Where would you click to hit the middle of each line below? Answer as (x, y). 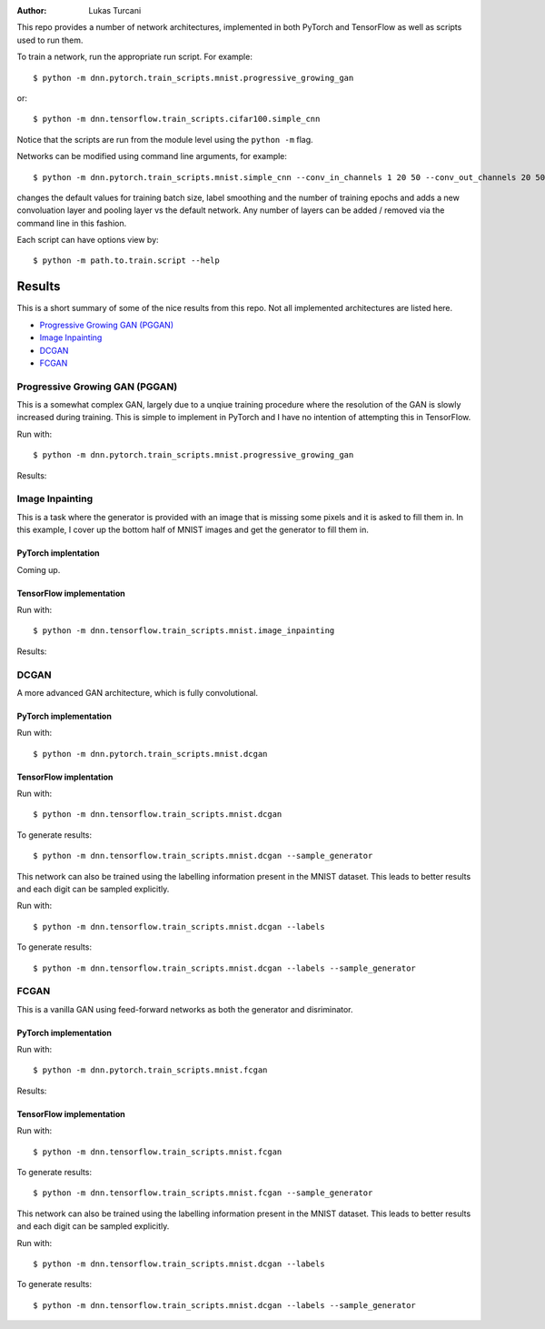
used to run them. (50, 40)
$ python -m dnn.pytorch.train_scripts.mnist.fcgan (150, 1070)
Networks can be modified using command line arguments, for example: (152, 156)
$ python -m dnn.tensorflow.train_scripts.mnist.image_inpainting (184, 631)
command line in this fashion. (72, 223)
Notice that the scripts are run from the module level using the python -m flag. (165, 139)
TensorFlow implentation (65, 777)
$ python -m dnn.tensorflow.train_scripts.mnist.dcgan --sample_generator (203, 856)
